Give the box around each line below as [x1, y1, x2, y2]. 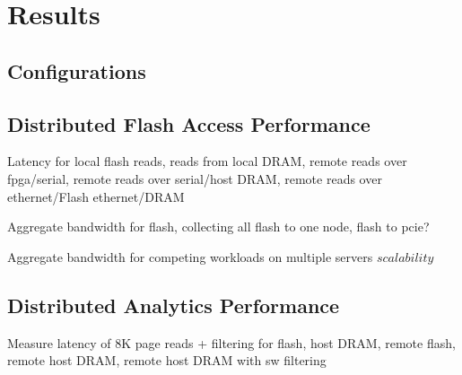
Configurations [7, 57, 146, 84]
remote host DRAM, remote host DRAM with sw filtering [7, 351, 327, 370]
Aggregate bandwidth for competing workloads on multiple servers [7, 247, 373, 266]
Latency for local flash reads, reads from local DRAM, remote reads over [7, 152, 407, 170]
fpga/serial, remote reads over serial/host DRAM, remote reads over [7, 169, 382, 187]
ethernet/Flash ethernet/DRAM [7, 187, 185, 205]
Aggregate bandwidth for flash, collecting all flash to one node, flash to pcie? [7, 217, 430, 236]
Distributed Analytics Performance [7, 291, 340, 318]
